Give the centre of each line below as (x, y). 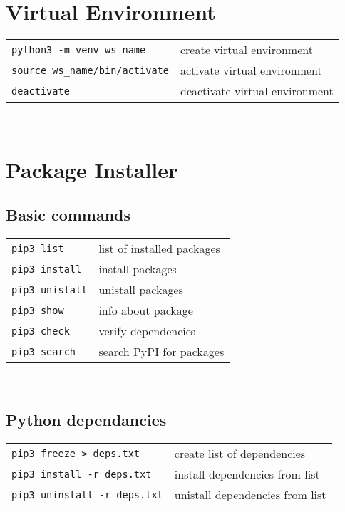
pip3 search (44, 351)
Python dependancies (86, 420)
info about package (146, 310)
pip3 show (38, 310)
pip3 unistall (50, 289)
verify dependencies (147, 331)
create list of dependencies (240, 454)
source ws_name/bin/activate (90, 70)
